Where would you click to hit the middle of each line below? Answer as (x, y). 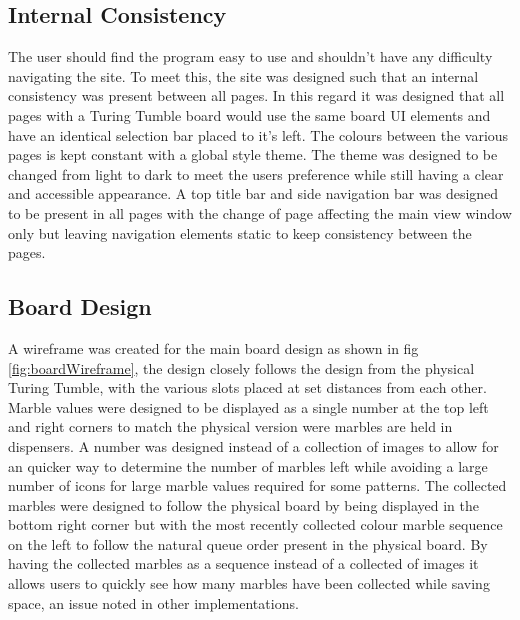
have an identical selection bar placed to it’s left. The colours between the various (258, 134)
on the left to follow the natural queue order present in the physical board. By (248, 543)
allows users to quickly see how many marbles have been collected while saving (249, 583)
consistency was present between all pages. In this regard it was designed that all (256, 95)
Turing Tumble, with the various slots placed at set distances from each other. (247, 387)
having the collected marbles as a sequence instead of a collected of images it (243, 563)
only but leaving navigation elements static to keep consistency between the (240, 232)
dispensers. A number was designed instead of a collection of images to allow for (253, 445)
